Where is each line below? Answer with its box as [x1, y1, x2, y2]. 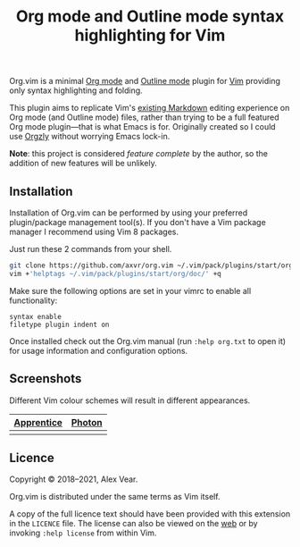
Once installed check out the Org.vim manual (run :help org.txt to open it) [9, 335, 287, 346]
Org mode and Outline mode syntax [15, 6, 285, 27]
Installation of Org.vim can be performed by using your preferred [9, 207, 248, 218]
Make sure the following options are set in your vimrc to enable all [9, 285, 252, 296]
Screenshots [9, 371, 82, 386]
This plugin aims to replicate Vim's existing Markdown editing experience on [9, 103, 290, 114]
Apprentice [13, 416, 62, 428]
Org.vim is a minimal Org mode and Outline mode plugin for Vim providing [9, 76, 281, 87]
